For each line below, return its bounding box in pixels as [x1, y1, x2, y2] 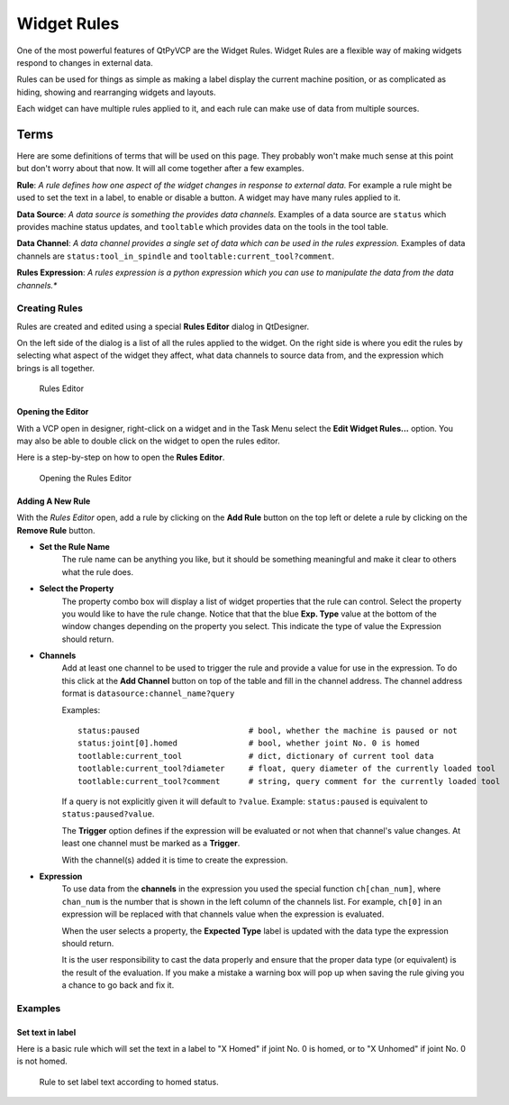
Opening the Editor [16, 406, 89, 417]
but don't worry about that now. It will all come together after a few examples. [16, 163, 304, 174]
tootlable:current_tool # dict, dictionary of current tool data [77, 751, 434, 761]
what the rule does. [61, 566, 134, 577]
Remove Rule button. [16, 525, 95, 535]
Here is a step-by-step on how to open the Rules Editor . [16, 452, 225, 463]
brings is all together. [16, 362, 95, 373]
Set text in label [16, 1027, 77, 1037]
